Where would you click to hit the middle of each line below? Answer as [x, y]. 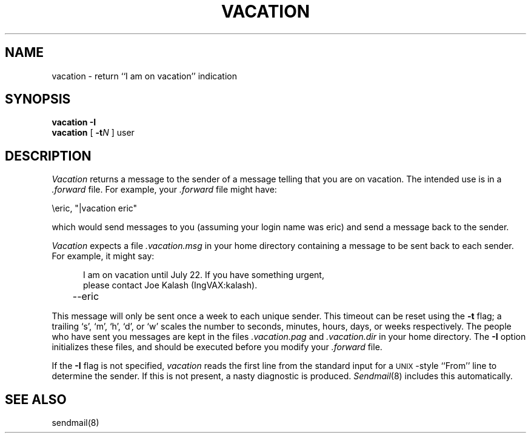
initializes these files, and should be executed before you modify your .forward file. [217, 347]
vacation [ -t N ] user [93, 133]
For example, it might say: [103, 256]
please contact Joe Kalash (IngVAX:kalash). [170, 285]
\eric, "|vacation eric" [95, 208]
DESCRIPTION [48, 156]
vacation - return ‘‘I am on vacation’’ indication [144, 76]
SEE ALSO [36, 399]
